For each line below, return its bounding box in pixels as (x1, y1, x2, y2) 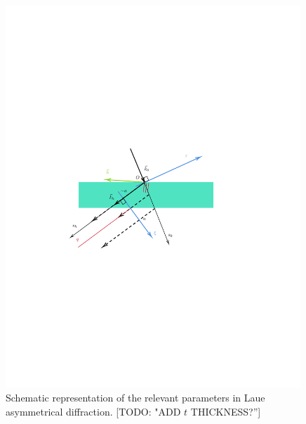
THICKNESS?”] (190, 404, 261, 418)
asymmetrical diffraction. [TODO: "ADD (6, 404, 181, 418)
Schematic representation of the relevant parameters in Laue (6, 390, 265, 404)
